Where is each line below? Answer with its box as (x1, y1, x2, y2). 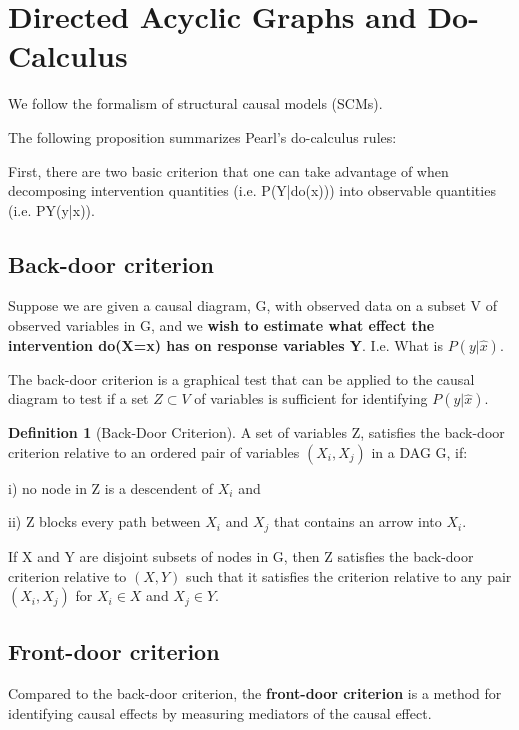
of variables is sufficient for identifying (194, 388, 428, 409)
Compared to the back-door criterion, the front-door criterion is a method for (8, 683, 502, 704)
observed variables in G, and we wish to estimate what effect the (8, 315, 435, 336)
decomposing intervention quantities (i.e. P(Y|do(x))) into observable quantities (8, 180, 496, 201)
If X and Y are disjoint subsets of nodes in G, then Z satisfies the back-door (8, 545, 474, 566)
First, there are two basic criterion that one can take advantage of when (8, 160, 449, 181)
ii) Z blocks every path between (8, 511, 201, 532)
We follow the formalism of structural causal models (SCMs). (8, 93, 383, 114)
